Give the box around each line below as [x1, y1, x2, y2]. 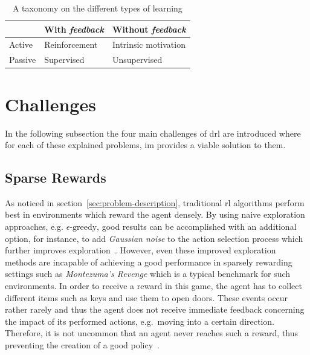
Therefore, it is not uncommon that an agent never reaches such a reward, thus [5, 327, 299, 339]
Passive [9, 53, 36, 66]
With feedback [44, 22, 104, 35]
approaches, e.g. [5, 220, 63, 233]
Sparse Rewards [5, 168, 106, 187]
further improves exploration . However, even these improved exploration [5, 244, 276, 256]
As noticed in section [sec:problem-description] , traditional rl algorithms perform [5, 196, 305, 209]
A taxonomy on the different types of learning [12, 2, 182, 14]
